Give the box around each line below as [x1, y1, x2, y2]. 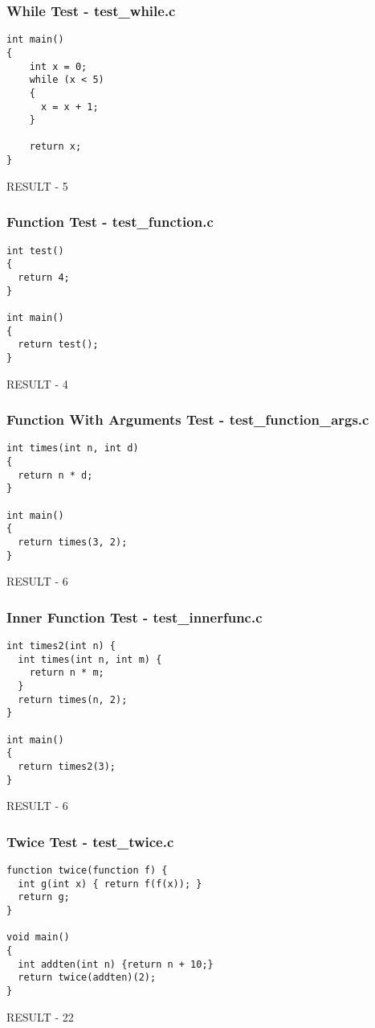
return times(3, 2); [18, 536, 128, 548]
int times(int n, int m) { [18, 653, 162, 665]
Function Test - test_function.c [6, 212, 214, 232]
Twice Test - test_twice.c [6, 831, 174, 851]
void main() [6, 931, 70, 944]
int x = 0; [29, 60, 88, 72]
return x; [29, 141, 82, 153]
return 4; [18, 271, 70, 283]
